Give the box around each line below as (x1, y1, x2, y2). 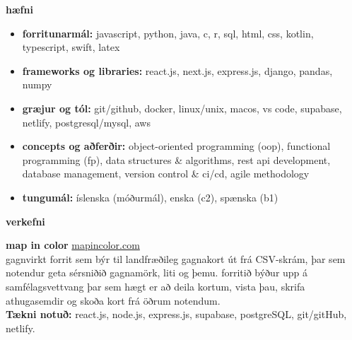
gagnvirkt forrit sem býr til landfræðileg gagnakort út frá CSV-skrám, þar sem (6, 251, 346, 266)
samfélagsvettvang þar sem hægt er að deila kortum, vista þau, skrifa (6, 279, 305, 293)
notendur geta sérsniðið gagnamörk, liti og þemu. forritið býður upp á (6, 265, 308, 280)
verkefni (6, 213, 45, 228)
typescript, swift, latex (22, 40, 120, 54)
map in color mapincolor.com (6, 238, 140, 252)
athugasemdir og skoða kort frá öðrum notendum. (6, 293, 221, 307)
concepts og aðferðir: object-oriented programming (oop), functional (22, 139, 331, 153)
